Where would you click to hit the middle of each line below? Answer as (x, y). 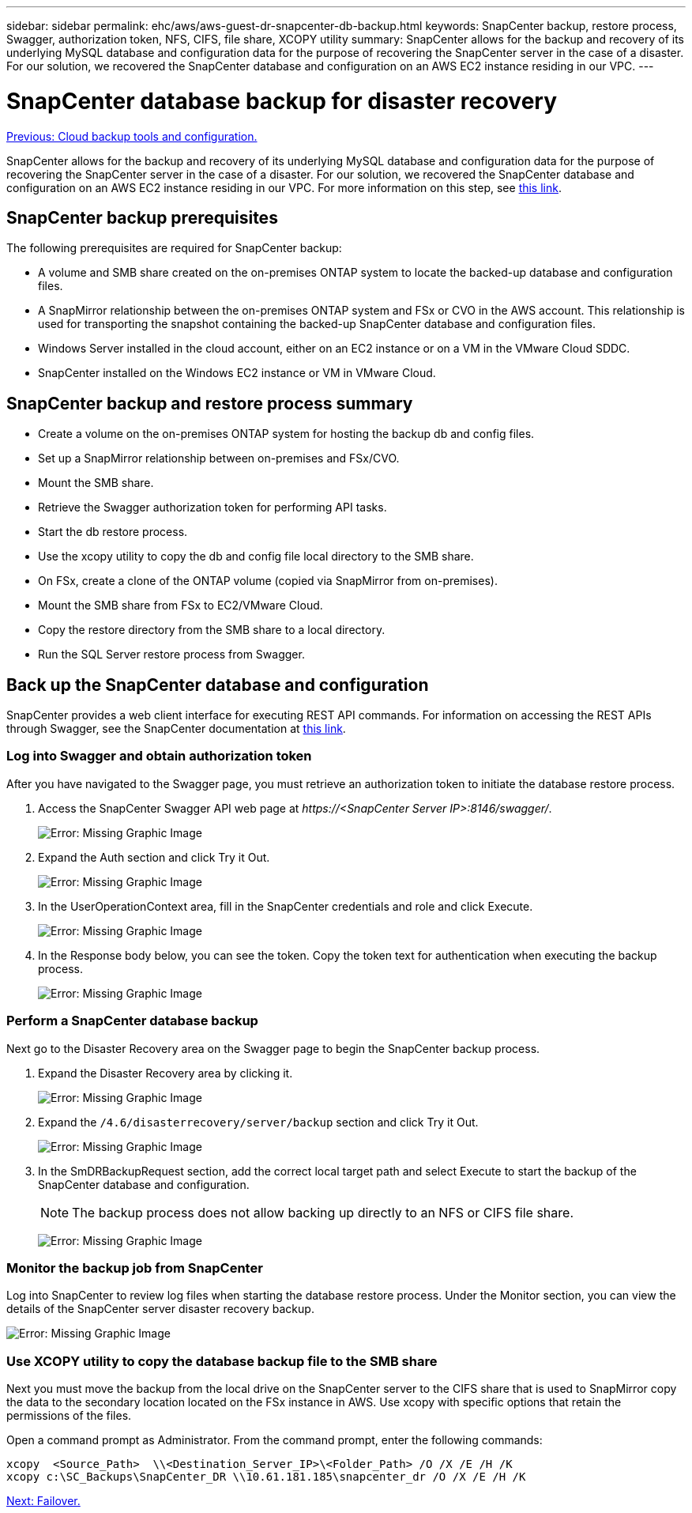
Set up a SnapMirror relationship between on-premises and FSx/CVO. (219, 458)
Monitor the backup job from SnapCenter (135, 1268)
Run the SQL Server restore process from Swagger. (171, 655)
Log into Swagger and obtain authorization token (159, 756)
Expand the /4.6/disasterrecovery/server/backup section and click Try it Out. (258, 1122)
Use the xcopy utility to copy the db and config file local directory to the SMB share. (256, 557)
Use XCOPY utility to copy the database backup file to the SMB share (222, 1361)
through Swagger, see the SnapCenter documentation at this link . (176, 729)
